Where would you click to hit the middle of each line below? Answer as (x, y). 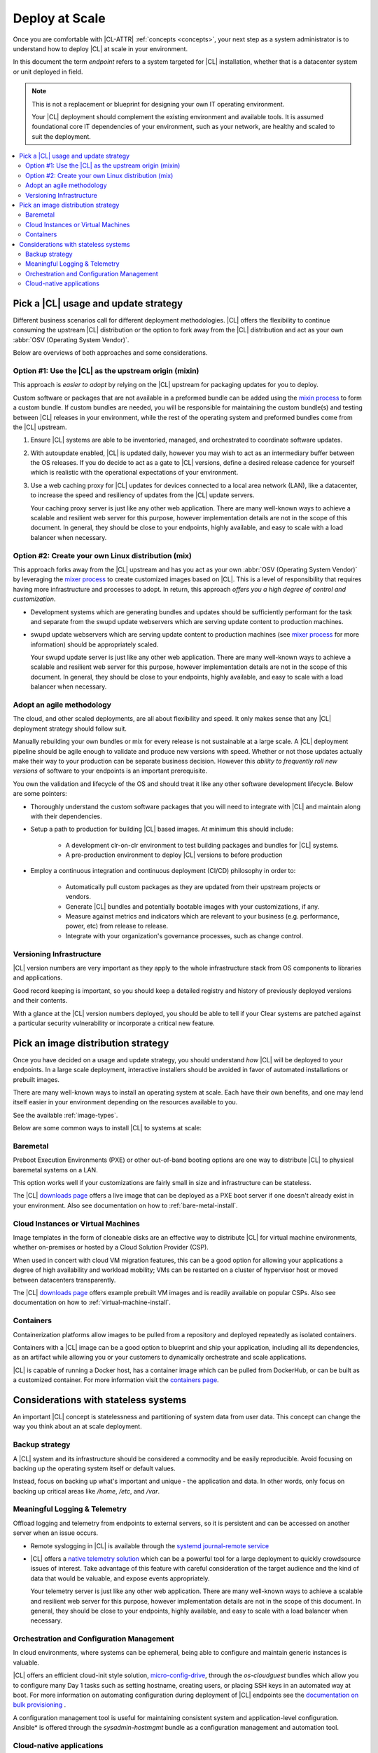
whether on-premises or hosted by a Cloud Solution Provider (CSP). (111, 1247)
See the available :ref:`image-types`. (65, 1115)
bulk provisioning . (40, 1705)
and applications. (38, 977)
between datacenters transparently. (64, 1280)
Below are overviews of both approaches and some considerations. (110, 353)
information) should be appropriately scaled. (94, 644)
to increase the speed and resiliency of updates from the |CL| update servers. (142, 495)
